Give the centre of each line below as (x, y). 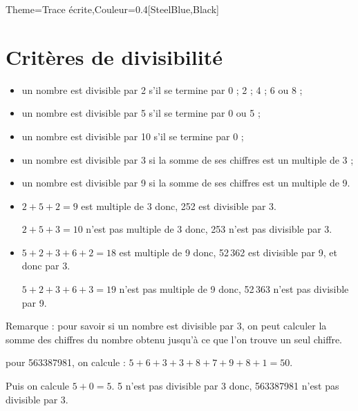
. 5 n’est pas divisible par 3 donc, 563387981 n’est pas (225, 386)
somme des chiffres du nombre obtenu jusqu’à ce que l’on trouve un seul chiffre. (174, 339)
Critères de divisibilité (114, 56)
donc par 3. (46, 266)
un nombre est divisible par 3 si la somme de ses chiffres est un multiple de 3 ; (188, 159)
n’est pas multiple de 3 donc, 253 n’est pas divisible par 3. (209, 229)
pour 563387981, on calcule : (66, 362)
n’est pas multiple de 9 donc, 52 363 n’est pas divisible (234, 289)
